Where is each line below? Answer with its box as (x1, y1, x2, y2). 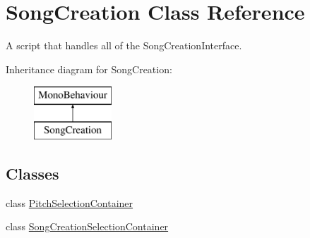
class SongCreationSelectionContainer (6, 219, 169, 234)
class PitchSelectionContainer (6, 195, 133, 210)
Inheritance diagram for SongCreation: (6, 61, 172, 76)
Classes (6, 162, 59, 184)
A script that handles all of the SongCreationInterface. (6, 38, 242, 53)
